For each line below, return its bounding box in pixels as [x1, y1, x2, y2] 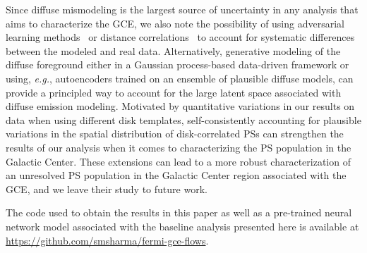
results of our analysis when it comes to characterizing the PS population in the [6, 140, 351, 154]
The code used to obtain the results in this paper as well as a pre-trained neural [6, 205, 352, 220]
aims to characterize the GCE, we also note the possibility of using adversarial [6, 16, 344, 30]
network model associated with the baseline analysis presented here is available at [6, 218, 359, 233]
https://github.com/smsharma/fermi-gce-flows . [6, 233, 209, 247]
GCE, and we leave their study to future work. [6, 181, 207, 196]
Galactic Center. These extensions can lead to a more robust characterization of [6, 154, 351, 168]
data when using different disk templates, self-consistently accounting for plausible [6, 112, 361, 127]
